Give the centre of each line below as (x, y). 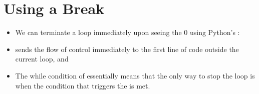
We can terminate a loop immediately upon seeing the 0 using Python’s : (127, 32)
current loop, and (42, 59)
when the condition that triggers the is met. (83, 85)
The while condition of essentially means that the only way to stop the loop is (135, 75)
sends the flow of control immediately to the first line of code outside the (127, 49)
